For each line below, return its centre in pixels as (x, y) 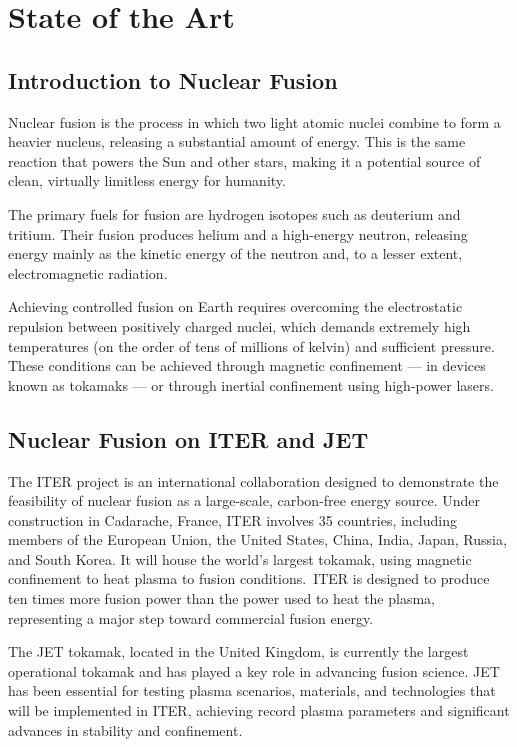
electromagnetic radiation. (88, 272)
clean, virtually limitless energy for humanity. (147, 180)
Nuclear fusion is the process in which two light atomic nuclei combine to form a (254, 121)
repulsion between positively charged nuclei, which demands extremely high (239, 325)
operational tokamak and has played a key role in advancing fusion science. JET (254, 670)
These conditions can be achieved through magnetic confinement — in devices (247, 365)
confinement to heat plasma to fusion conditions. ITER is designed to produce (249, 578)
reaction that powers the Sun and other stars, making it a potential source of (244, 160)
